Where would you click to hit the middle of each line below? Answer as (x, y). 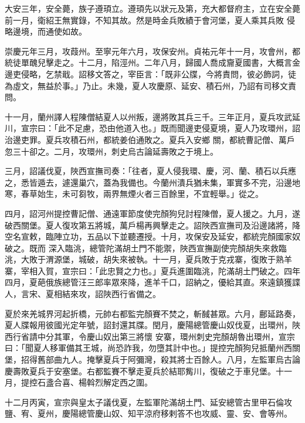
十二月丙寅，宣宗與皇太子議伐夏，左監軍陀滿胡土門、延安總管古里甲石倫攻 (148, 402)
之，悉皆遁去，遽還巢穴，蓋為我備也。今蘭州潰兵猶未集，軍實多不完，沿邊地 (152, 182)
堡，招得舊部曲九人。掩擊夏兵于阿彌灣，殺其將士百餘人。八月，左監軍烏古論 (152, 359)
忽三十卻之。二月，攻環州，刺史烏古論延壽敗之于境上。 (111, 151)
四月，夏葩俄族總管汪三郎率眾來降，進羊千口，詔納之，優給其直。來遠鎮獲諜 (152, 282)
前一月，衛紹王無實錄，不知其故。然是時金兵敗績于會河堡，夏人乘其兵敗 (144, 20)
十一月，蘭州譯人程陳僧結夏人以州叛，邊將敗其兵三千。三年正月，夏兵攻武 (148, 116)
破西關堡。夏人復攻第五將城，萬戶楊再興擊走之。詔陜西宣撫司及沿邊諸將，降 (152, 225)
